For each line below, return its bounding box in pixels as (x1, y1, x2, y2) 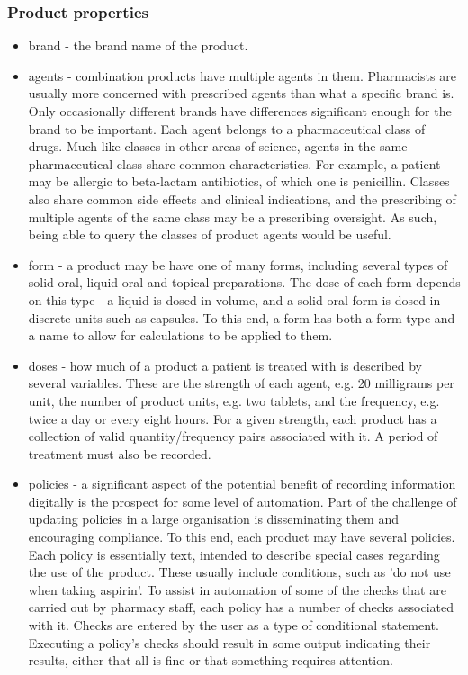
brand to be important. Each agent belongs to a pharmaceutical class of (28, 119, 426, 138)
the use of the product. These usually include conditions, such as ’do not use (28, 562, 451, 581)
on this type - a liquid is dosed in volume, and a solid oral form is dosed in (28, 290, 441, 309)
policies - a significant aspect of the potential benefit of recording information (28, 474, 456, 493)
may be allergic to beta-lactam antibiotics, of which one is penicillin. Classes (28, 172, 450, 191)
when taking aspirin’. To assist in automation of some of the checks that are (28, 580, 446, 598)
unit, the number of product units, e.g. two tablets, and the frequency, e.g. (28, 391, 440, 409)
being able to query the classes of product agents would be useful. (28, 225, 391, 244)
